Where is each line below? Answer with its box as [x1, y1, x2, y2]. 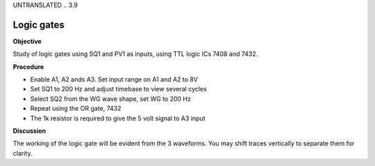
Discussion [12, 127, 47, 135]
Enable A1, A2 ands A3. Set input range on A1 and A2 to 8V [30, 75, 198, 84]
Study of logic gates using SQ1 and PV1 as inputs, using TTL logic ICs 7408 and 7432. [12, 50, 258, 58]
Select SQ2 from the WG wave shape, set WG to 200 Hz [30, 94, 191, 103]
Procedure [12, 62, 44, 71]
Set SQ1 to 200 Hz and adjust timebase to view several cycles [30, 85, 208, 93]
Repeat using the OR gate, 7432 [30, 104, 122, 113]
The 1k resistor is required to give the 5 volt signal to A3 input [30, 114, 206, 122]
